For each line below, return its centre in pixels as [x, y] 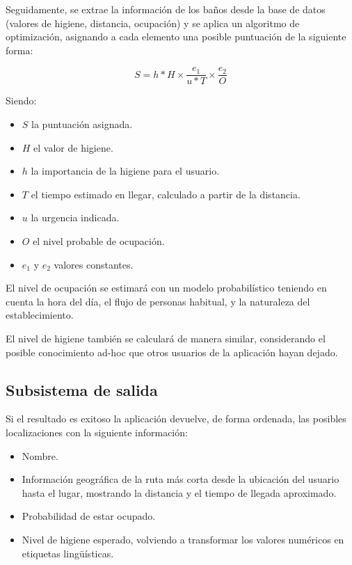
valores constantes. [94, 264]
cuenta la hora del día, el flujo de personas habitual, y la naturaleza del [158, 301]
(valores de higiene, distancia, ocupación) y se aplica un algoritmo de [153, 23]
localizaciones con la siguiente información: [97, 432]
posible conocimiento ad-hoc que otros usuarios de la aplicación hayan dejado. [172, 352]
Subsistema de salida [82, 389]
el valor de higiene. [73, 147]
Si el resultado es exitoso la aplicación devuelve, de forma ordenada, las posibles [176, 419]
